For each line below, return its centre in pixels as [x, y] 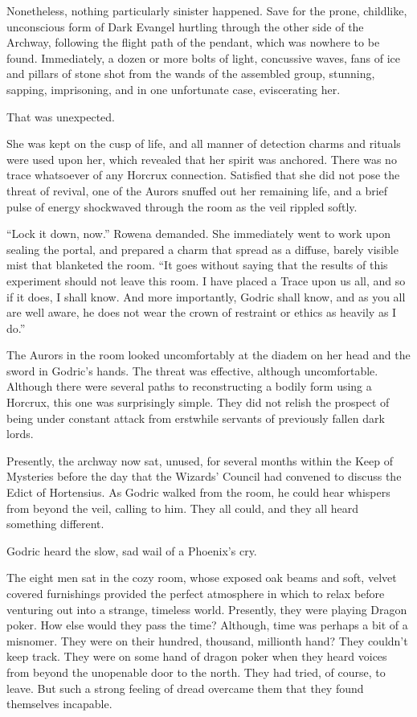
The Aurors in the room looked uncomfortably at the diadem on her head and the [208, 355]
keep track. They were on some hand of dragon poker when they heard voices [197, 656]
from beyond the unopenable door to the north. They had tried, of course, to [196, 672]
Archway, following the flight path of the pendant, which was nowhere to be [193, 42]
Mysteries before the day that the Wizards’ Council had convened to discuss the [204, 476]
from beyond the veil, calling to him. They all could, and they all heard [183, 508]
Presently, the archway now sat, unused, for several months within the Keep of [200, 460]
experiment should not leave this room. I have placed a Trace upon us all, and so [206, 280]
